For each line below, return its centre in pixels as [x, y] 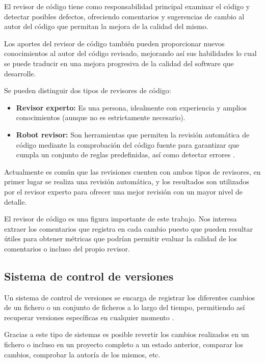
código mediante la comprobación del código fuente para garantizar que [128, 144]
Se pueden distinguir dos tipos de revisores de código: [88, 90]
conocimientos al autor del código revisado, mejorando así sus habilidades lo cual [130, 53]
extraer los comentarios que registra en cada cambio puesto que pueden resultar [128, 228]
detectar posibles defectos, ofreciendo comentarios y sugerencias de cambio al [124, 16]
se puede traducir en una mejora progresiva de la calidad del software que [119, 63]
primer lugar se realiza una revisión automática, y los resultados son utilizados [127, 181]
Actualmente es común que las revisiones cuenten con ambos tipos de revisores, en [132, 171]
